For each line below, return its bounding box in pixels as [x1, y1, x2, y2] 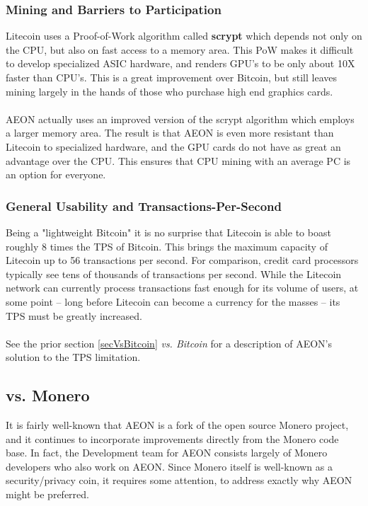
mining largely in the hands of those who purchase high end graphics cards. [6, 84, 333, 98]
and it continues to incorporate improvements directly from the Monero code [6, 431, 339, 446]
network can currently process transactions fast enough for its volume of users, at [6, 280, 359, 295]
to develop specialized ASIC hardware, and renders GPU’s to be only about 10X [6, 56, 355, 71]
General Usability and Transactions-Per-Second [6, 197, 282, 214]
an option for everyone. [6, 167, 106, 182]
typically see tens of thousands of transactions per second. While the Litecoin [6, 266, 342, 281]
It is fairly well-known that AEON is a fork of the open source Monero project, [6, 418, 349, 432]
